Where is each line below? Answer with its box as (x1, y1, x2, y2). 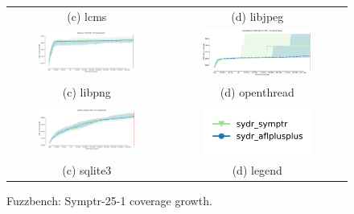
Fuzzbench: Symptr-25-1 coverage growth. (6, 192, 212, 209)
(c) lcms (67, 7, 107, 24)
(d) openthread (220, 83, 294, 100)
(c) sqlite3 (62, 162, 112, 179)
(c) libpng (62, 83, 111, 100)
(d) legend (232, 162, 282, 179)
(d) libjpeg (231, 7, 284, 24)
